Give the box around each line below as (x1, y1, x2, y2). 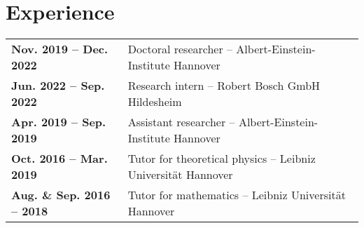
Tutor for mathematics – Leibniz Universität (127, 187, 346, 203)
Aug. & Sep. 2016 (11, 187, 111, 203)
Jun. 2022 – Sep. (11, 77, 105, 94)
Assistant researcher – (127, 114, 235, 130)
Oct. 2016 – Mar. (11, 150, 108, 167)
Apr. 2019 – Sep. (11, 114, 106, 130)
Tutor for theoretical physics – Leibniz (127, 150, 316, 167)
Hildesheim (127, 93, 182, 110)
